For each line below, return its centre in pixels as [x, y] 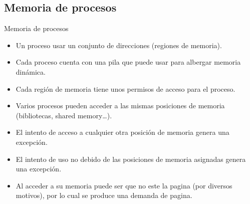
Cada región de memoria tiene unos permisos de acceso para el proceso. [126, 88]
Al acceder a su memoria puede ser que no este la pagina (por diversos [124, 185]
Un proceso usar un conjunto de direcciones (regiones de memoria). [119, 45]
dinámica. [31, 71]
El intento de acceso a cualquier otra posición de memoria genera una [122, 132]
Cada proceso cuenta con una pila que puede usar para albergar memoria [128, 62]
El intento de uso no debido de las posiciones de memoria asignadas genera [131, 159]
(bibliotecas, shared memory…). [64, 115]
